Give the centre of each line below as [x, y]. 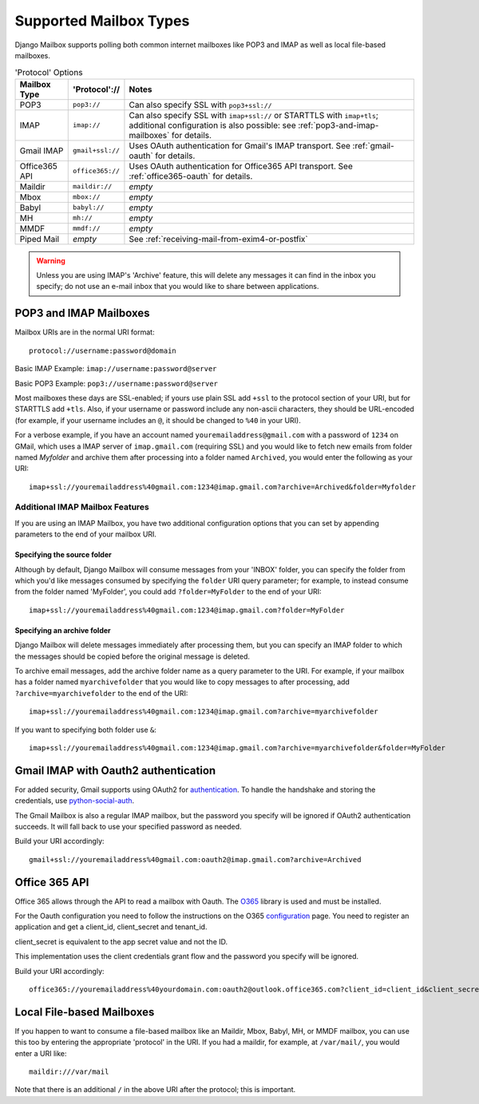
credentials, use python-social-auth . [75, 801]
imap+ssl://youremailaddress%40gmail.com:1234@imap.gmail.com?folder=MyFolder [187, 610]
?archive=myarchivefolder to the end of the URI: [101, 693]
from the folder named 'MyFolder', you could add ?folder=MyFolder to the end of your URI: [168, 592]
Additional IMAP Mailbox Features [82, 507]
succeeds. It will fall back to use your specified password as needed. [129, 826]
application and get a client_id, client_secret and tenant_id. [111, 927]
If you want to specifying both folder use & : [86, 730]
